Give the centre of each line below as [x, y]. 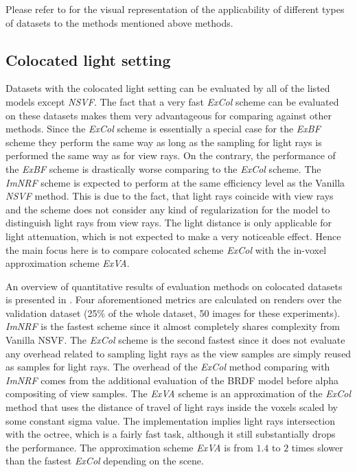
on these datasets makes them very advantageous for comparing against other [169, 115]
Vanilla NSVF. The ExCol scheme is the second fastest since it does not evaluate [175, 340]
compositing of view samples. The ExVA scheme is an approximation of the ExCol [178, 393]
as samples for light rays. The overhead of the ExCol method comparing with [168, 367]
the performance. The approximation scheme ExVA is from [129, 447]
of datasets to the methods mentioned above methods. [119, 22]
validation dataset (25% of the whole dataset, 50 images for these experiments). [173, 312]
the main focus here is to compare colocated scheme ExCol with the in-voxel [166, 249]
